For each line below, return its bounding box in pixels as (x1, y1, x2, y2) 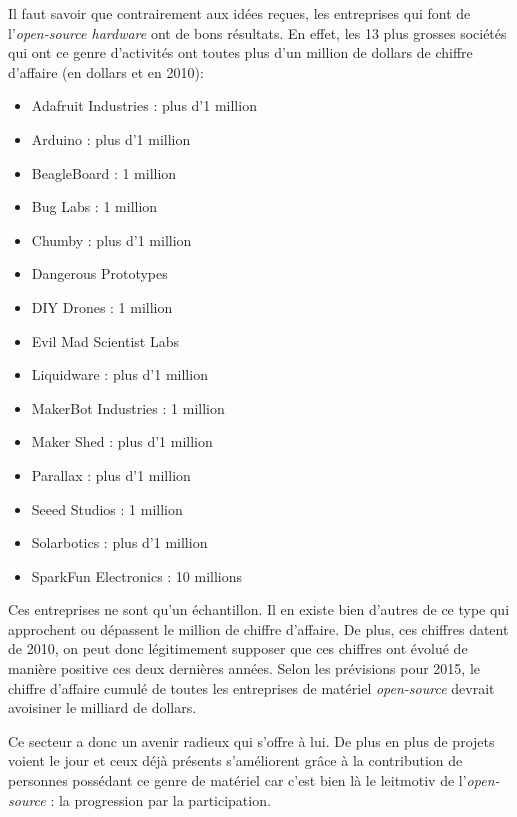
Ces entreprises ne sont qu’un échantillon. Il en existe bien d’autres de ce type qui (8, 599, 510, 620)
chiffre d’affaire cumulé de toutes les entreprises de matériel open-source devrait (8, 677, 495, 698)
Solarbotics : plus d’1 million (31, 532, 208, 553)
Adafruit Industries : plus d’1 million (31, 95, 257, 116)
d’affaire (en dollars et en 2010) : (8, 61, 204, 82)
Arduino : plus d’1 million (31, 128, 191, 149)
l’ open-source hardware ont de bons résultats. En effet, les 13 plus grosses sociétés (8, 22, 507, 43)
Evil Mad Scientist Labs (31, 330, 179, 351)
